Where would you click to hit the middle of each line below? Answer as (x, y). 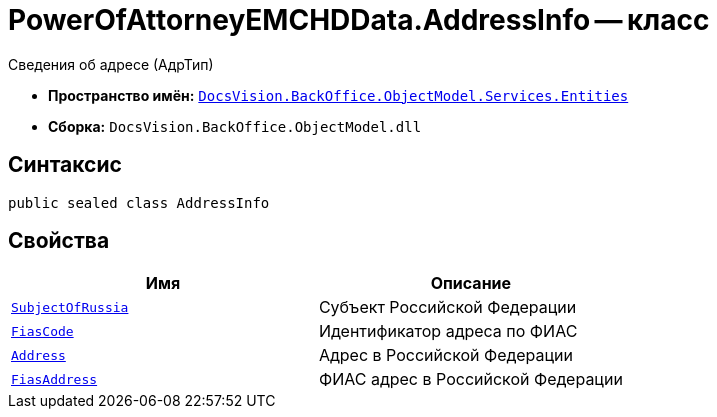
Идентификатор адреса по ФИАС (448, 331)
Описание (471, 283)
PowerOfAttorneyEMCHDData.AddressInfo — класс (359, 20)
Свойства (59, 241)
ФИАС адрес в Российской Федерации (470, 379)
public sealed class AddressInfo (139, 202)
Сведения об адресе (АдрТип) (111, 64)
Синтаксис (65, 165)
